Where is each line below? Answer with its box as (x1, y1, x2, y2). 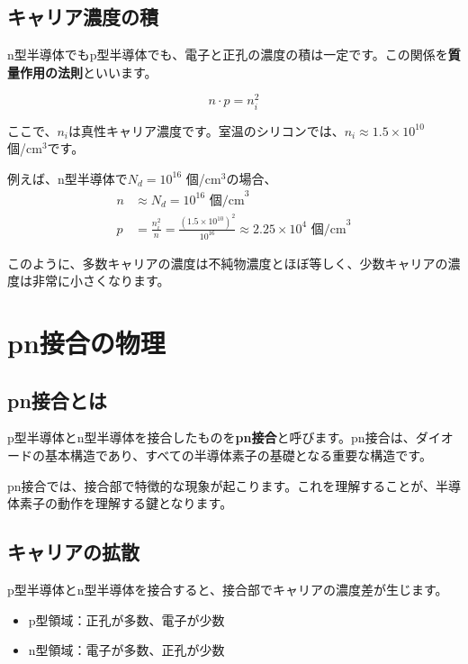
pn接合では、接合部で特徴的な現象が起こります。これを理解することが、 (7, 476, 436, 495)
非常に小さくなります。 (31, 271, 170, 290)
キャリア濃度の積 (7, 3, 158, 31)
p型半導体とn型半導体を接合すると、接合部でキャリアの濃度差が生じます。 (7, 580, 448, 599)
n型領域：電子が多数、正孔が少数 (28, 641, 225, 659)
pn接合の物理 (7, 324, 166, 361)
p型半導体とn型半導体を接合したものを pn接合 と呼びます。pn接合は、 (7, 428, 416, 447)
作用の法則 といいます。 (19, 62, 157, 81)
